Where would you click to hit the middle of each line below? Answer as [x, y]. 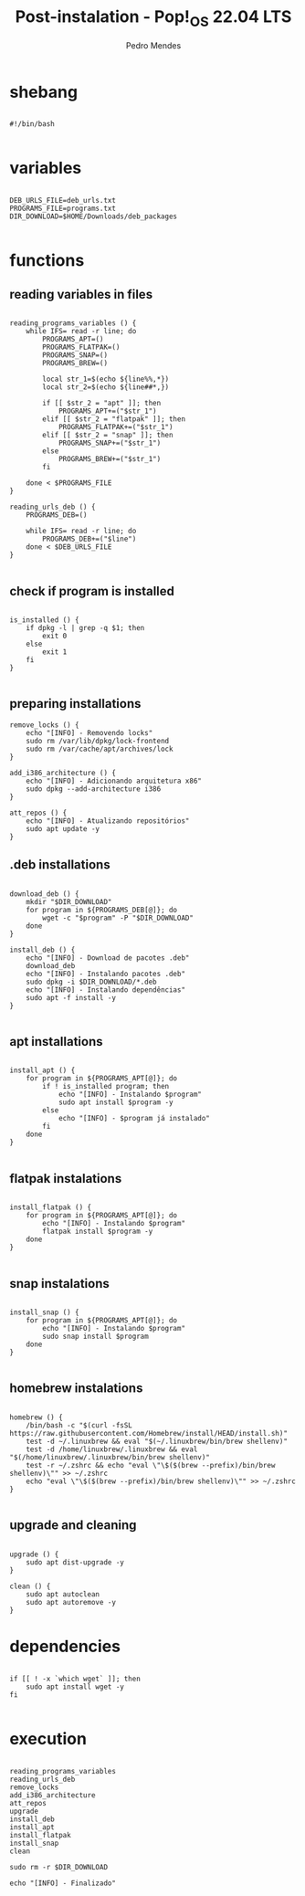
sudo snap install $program [95, 1337]
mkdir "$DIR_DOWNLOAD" [69, 901]
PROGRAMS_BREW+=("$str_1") [110, 459]
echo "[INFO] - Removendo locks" [89, 732]
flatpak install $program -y [98, 1232]
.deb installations [60, 865]
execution [48, 1738]
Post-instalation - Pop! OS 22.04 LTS [153, 18]
